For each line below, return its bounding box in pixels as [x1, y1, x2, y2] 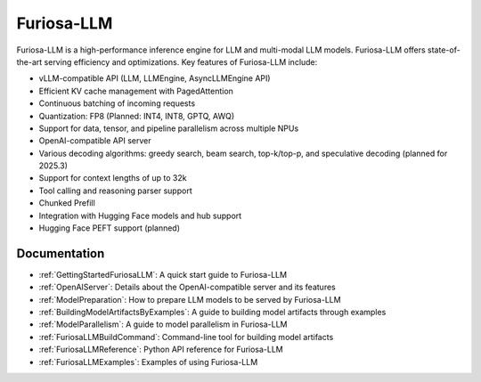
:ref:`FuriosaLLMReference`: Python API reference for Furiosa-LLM [38, 344, 284, 355]
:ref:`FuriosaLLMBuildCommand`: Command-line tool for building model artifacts [38, 331, 334, 342]
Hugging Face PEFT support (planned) [38, 223, 181, 233]
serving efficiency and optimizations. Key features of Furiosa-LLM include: [44, 56, 318, 67]
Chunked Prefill [38, 198, 95, 208]
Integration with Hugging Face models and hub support [38, 210, 242, 221]
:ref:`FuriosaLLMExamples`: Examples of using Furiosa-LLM [38, 356, 258, 367]
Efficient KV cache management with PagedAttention [38, 85, 233, 96]
